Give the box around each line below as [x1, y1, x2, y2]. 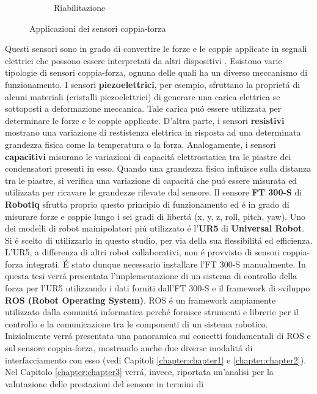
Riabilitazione [54, 1, 106, 13]
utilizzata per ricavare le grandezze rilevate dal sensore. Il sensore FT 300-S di [5, 186, 302, 199]
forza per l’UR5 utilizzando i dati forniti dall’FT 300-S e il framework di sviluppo [5, 282, 310, 294]
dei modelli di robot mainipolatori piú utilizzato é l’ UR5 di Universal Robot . [5, 222, 305, 235]
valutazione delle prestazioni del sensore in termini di [5, 377, 204, 390]
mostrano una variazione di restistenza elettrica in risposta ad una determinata [5, 126, 301, 139]
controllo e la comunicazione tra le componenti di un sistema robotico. [5, 317, 268, 330]
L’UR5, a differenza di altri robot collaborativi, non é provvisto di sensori [5, 246, 280, 258]
